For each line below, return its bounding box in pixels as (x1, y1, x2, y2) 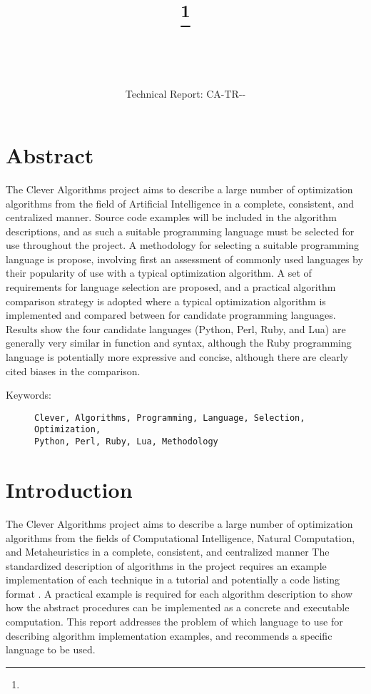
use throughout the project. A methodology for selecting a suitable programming (6, 238, 360, 252)
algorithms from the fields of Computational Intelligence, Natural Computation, (6, 530, 355, 545)
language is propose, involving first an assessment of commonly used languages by (6, 251, 363, 266)
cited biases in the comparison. (6, 363, 141, 378)
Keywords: (6, 387, 51, 402)
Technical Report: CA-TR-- (125, 86, 246, 101)
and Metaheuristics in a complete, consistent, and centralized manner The (6, 544, 330, 559)
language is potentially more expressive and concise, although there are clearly (6, 349, 348, 364)
